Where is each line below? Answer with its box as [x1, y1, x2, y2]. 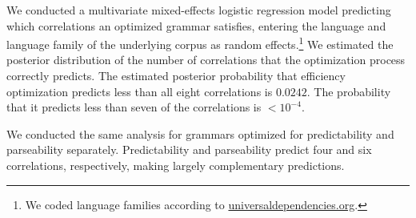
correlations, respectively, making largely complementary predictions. [6, 157, 345, 173]
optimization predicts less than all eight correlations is [6, 83, 273, 99]
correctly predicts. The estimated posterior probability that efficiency [6, 67, 346, 84]
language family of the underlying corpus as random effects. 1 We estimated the [6, 34, 394, 52]
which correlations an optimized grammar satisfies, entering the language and [6, 17, 386, 34]
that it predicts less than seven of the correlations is [6, 99, 262, 115]
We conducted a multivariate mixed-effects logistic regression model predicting [6, 2, 391, 18]
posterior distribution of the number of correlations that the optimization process [6, 51, 406, 68]
